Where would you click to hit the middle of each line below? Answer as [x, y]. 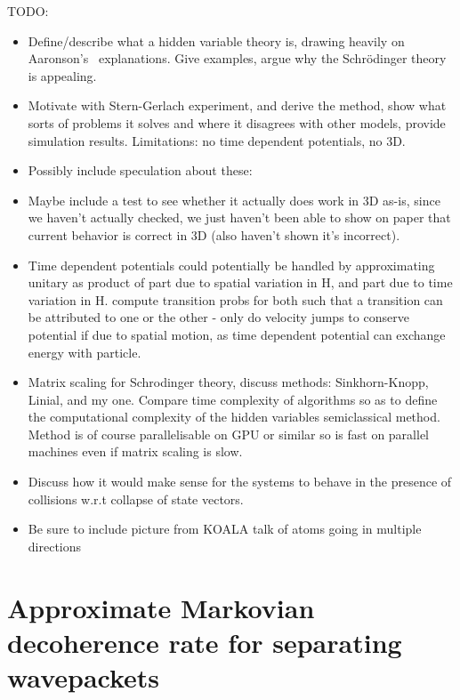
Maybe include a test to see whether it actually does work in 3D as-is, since [234, 200]
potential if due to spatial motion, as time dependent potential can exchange [237, 334]
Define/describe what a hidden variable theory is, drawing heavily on [216, 40]
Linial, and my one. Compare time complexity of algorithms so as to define [233, 399]
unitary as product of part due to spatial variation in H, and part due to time [240, 282]
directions [55, 546]
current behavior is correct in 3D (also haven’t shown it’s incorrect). [214, 234]
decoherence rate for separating [205, 642]
